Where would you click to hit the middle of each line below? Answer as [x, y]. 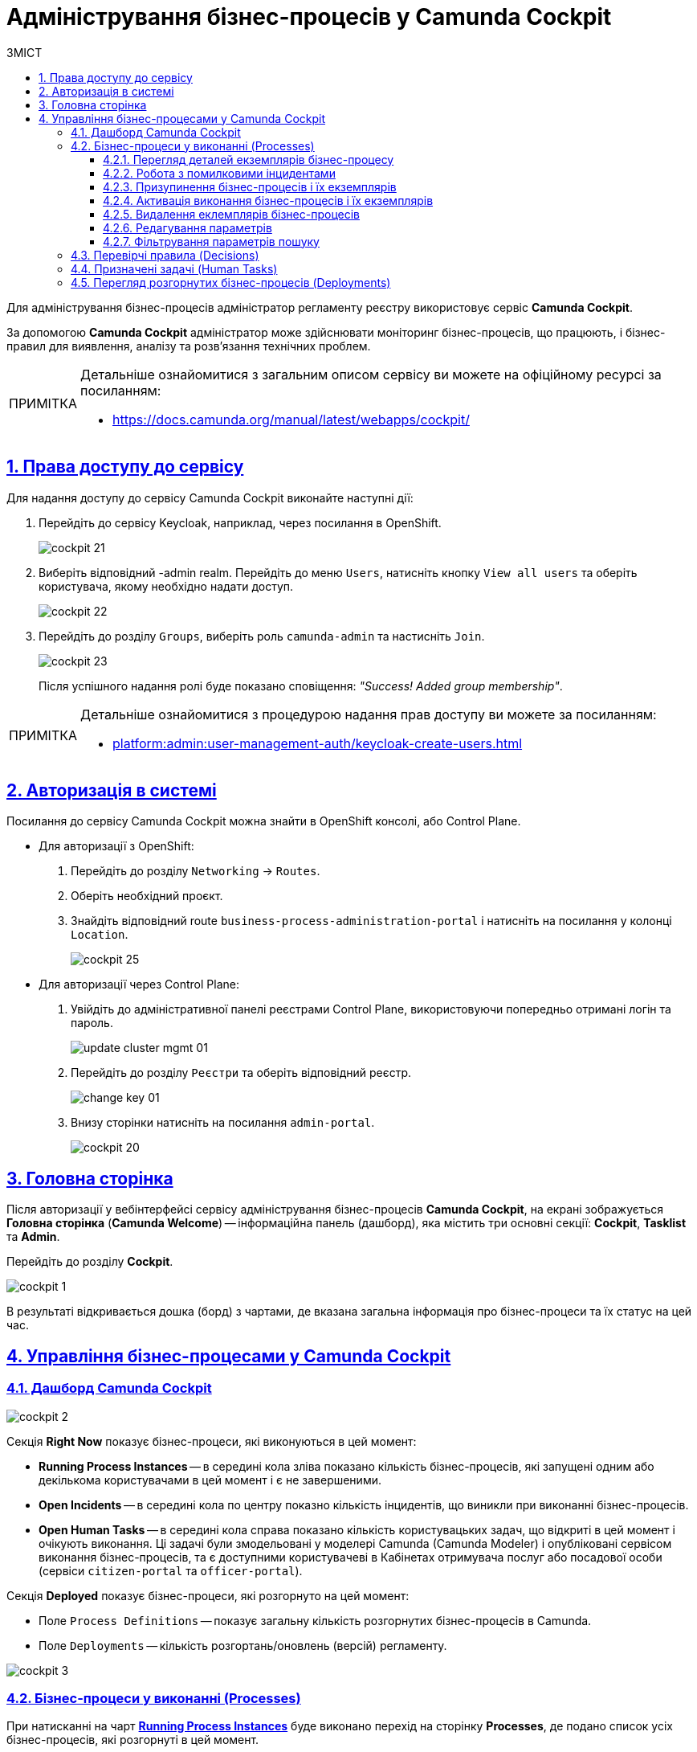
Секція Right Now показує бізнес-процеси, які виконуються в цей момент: [212, 1441]
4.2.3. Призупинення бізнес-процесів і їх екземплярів [250, 186]
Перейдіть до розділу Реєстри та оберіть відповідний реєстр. [241, 1073]
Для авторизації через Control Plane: [139, 984]
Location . [100, 935]
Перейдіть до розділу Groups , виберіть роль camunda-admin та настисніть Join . [262, 636]
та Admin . [33, 1237]
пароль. [92, 1023]
